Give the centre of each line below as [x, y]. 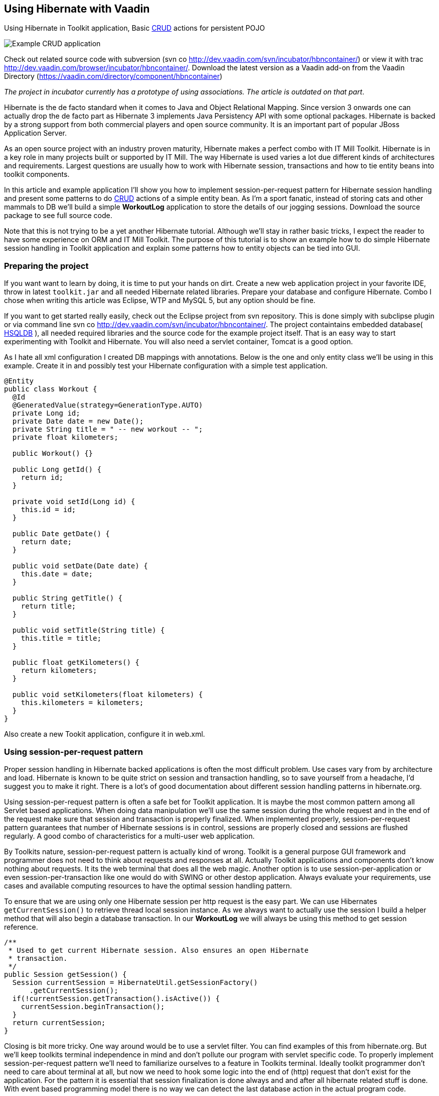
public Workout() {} [53, 454]
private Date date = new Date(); [78, 421]
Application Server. [35, 133]
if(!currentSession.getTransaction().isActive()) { [116, 998]
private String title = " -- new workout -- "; [108, 429]
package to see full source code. [58, 216]
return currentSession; [59, 1022]
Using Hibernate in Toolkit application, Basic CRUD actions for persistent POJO [134, 28]
